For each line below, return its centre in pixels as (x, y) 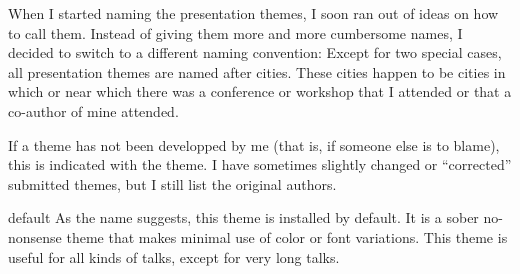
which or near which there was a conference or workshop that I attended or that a (260, 91)
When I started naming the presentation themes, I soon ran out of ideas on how (253, 13)
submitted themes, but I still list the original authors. (172, 183)
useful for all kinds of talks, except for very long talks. (174, 256)
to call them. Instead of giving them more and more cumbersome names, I (235, 32)
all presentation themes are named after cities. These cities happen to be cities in (257, 71)
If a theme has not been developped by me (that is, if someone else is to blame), (254, 144)
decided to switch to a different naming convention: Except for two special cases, (255, 52)
